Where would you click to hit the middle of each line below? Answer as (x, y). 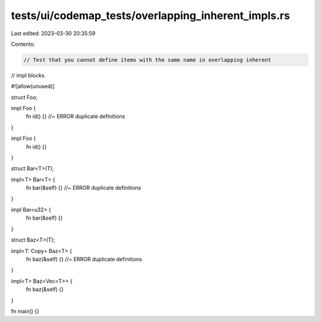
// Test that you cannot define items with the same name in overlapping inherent (147, 60)
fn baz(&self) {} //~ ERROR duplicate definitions (84, 259)
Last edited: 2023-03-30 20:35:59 (53, 33)
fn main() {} (25, 311)
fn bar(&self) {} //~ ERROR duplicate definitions (84, 188)
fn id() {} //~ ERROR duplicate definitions (75, 117)
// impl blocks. (29, 75)
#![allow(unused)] (33, 86)
